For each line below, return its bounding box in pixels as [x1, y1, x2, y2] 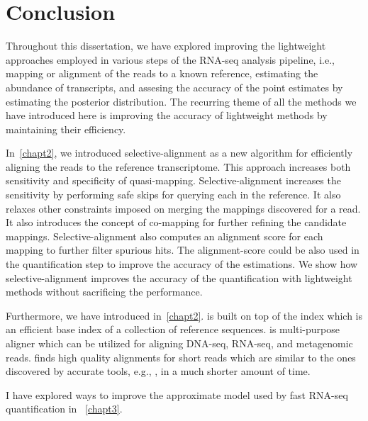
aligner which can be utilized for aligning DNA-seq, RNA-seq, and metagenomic [6, 336, 353, 350]
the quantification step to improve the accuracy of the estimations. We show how [6, 257, 358, 271]
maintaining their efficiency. [6, 121, 126, 136]
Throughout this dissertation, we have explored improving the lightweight [6, 38, 326, 53]
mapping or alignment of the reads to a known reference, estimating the [6, 66, 318, 81]
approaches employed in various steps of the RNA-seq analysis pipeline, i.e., [6, 52, 335, 67]
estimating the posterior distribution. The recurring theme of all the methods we [6, 94, 357, 108]
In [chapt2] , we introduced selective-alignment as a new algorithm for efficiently [6, 145, 353, 160]
